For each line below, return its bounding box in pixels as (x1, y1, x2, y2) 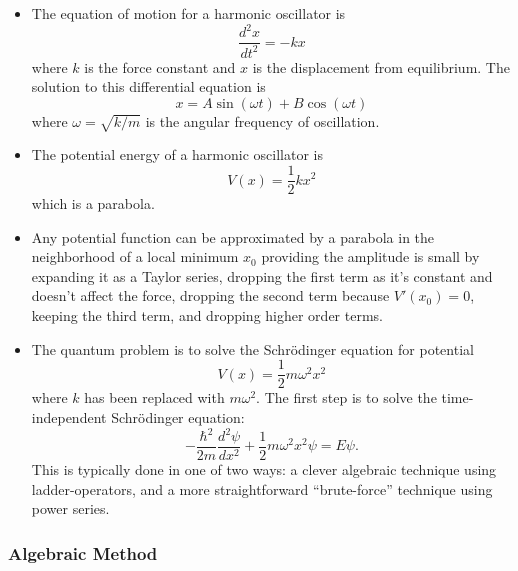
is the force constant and (84, 56, 236, 77)
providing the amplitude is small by (261, 246, 480, 267)
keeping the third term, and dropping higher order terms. (31, 305, 383, 326)
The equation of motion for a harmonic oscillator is (31, 3, 346, 23)
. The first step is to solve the (256, 387, 437, 408)
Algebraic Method (8, 540, 158, 565)
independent (31, 406, 107, 427)
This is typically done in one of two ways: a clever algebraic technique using (31, 459, 497, 480)
